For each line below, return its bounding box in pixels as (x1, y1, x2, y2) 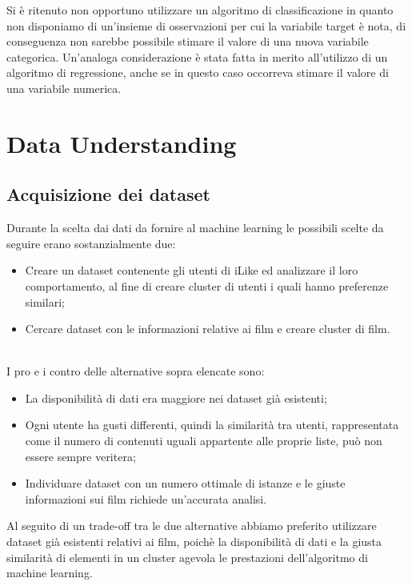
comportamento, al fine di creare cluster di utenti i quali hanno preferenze (25, 277, 389, 294)
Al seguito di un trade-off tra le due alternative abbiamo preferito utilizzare (6, 517, 377, 534)
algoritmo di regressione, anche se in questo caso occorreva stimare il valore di (6, 64, 389, 81)
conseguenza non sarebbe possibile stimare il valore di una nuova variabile (6, 33, 369, 50)
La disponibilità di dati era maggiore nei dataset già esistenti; (25, 389, 327, 406)
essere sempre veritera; (25, 448, 136, 464)
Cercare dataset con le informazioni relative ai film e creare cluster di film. (25, 320, 390, 337)
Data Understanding (6, 126, 237, 159)
